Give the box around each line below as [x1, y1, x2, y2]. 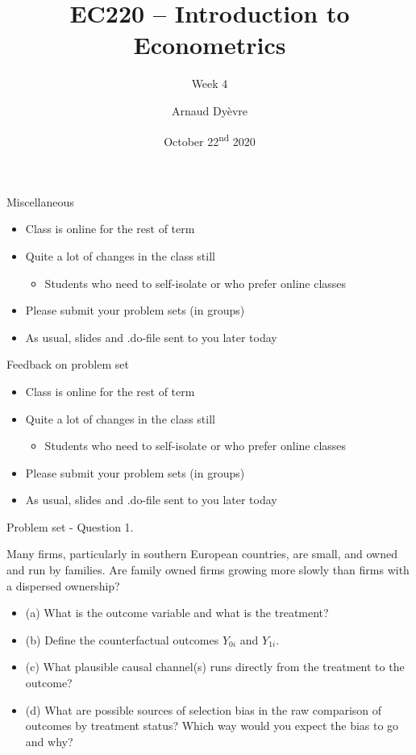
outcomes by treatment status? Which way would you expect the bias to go [25, 717, 399, 734]
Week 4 [191, 75, 228, 92]
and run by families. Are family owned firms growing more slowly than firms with [6, 561, 410, 578]
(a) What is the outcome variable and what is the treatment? [25, 604, 329, 621]
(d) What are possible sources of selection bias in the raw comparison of [25, 701, 382, 718]
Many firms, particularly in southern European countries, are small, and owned [6, 545, 397, 562]
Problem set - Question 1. [6, 518, 134, 535]
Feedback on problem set [6, 356, 129, 373]
